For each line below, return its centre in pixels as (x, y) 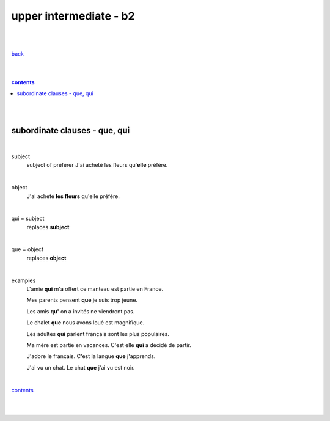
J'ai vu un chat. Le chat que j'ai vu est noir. (81, 367)
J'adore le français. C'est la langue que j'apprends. (91, 356)
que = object (28, 249)
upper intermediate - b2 (73, 16)
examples (24, 280)
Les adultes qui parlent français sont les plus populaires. (98, 334)
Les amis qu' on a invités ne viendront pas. (81, 311)
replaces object (46, 258)
